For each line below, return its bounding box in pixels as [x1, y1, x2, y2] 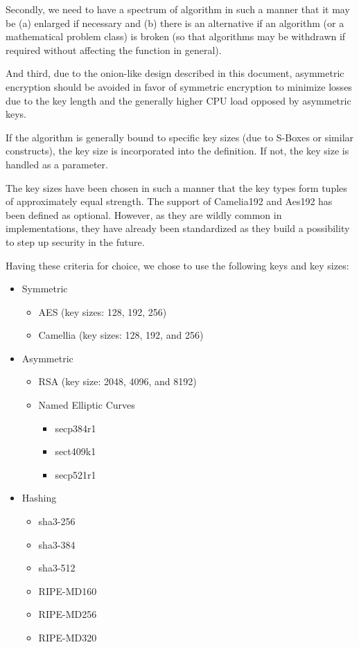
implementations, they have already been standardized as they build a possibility [6, 221, 350, 236]
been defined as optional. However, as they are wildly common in [6, 207, 282, 222]
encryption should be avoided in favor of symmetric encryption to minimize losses [6, 79, 352, 94]
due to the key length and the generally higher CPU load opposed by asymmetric [6, 93, 351, 107]
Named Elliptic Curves [38, 398, 135, 412]
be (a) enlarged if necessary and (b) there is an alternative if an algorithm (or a [6, 15, 344, 30]
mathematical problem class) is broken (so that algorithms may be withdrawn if [6, 29, 346, 44]
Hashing [21, 490, 57, 505]
